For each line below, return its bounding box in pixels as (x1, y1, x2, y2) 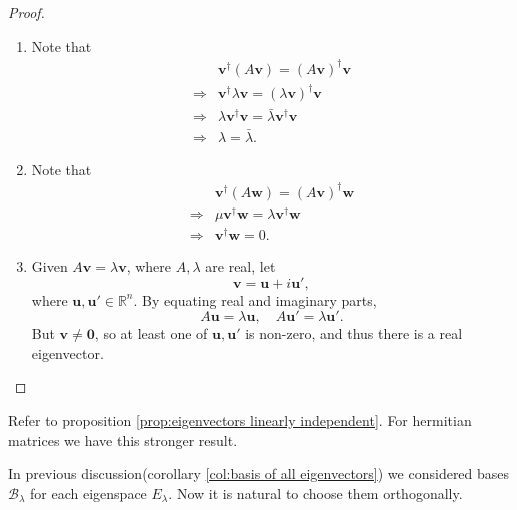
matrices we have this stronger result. (8, 429, 238, 450)
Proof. (8, 2, 45, 22)
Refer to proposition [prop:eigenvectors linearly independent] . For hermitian (8, 410, 472, 431)
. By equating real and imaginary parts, (133, 289, 377, 310)
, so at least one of (94, 323, 208, 344)
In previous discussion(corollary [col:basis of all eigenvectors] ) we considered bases (8, 463, 510, 484)
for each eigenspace (30, 482, 147, 503)
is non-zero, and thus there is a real (245, 323, 463, 344)
